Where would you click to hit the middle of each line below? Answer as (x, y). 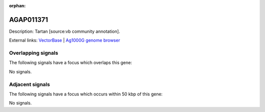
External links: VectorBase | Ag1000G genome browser (65, 40)
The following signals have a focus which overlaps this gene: (71, 63)
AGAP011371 (29, 20)
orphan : (17, 6)
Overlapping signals (34, 53)
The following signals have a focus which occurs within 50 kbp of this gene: (86, 94)
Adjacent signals (29, 84)
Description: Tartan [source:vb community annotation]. (65, 31)
